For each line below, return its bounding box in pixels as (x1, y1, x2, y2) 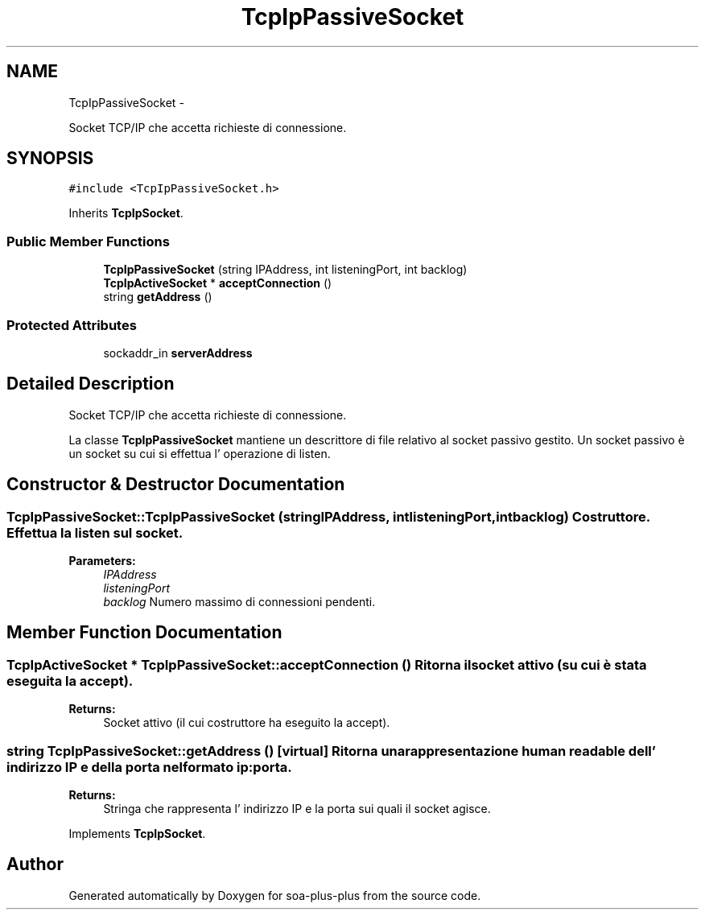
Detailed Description (6, 373, 175, 394)
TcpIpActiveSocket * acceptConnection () (103, 276, 332, 291)
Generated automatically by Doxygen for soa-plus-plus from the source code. (68, 888, 481, 902)
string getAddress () (103, 290, 212, 304)
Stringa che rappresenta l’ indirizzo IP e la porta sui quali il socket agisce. (103, 801, 491, 815)
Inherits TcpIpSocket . (68, 206, 183, 221)
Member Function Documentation (6, 622, 282, 643)
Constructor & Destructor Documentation (6, 474, 345, 495)
